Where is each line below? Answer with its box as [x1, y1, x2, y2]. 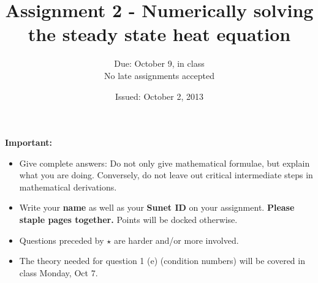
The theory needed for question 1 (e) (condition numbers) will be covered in [19, 254, 305, 267]
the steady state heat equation [28, 21, 291, 47]
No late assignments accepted [104, 69, 214, 81]
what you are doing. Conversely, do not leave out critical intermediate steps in [19, 168, 313, 181]
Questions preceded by [19, 233, 104, 246]
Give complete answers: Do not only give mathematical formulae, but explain [19, 156, 310, 169]
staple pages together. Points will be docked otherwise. [19, 213, 238, 226]
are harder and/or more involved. [113, 233, 239, 246]
